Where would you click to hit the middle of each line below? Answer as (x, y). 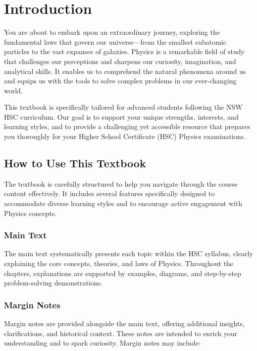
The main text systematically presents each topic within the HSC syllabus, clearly (128, 253)
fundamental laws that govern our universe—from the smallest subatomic (115, 41)
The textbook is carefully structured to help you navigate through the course (121, 183)
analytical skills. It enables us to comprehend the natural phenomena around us (125, 71)
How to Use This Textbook (75, 163)
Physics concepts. (30, 213)
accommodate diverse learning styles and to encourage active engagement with (123, 203)
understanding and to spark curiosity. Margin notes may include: (102, 343)
